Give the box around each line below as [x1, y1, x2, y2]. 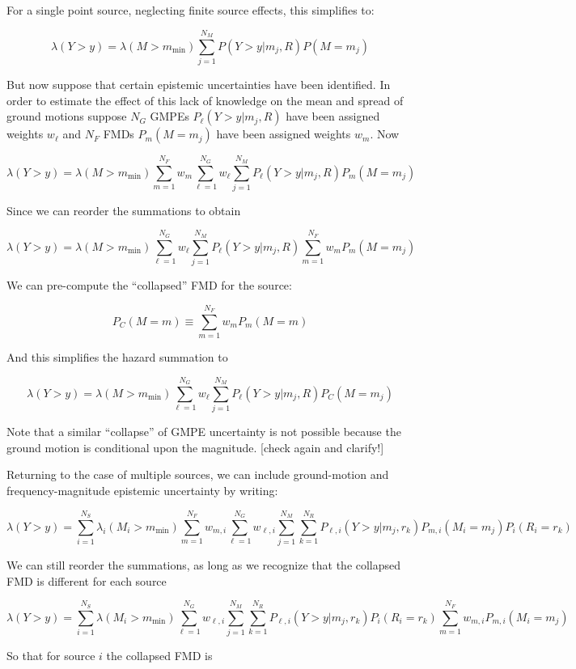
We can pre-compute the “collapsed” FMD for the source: [6, 276, 292, 293]
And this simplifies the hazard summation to [6, 349, 228, 366]
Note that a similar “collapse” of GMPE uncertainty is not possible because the [6, 423, 401, 440]
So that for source [6, 646, 95, 663]
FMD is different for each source [6, 572, 167, 589]
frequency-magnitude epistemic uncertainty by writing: [6, 482, 278, 498]
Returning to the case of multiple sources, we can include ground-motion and [6, 466, 389, 483]
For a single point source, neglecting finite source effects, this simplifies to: [6, 2, 375, 18]
